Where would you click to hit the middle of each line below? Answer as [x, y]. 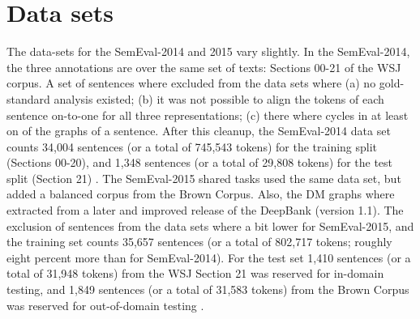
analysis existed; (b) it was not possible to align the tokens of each [219, 98]
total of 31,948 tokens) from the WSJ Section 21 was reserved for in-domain [195, 273]
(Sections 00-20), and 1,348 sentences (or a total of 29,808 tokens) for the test [200, 162]
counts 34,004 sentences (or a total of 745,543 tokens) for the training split [192, 146]
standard [28, 98]
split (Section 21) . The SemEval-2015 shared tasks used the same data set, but [204, 178]
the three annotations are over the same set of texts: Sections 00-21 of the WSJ [204, 67]
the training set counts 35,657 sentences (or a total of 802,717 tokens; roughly [199, 242]
